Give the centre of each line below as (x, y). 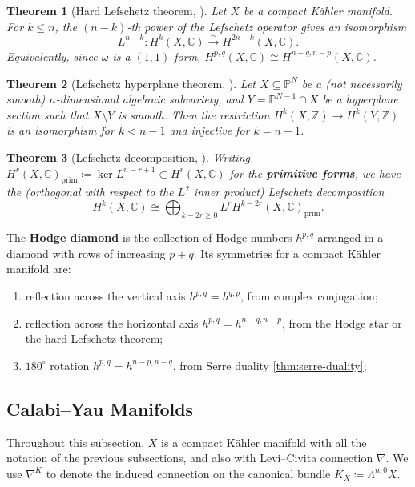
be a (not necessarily (352, 83)
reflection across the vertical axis (105, 296)
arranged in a (351, 237)
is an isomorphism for (60, 130)
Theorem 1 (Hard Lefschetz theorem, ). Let (117, 10)
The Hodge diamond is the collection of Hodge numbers (149, 237)
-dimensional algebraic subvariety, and (149, 99)
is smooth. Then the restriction (194, 114)
